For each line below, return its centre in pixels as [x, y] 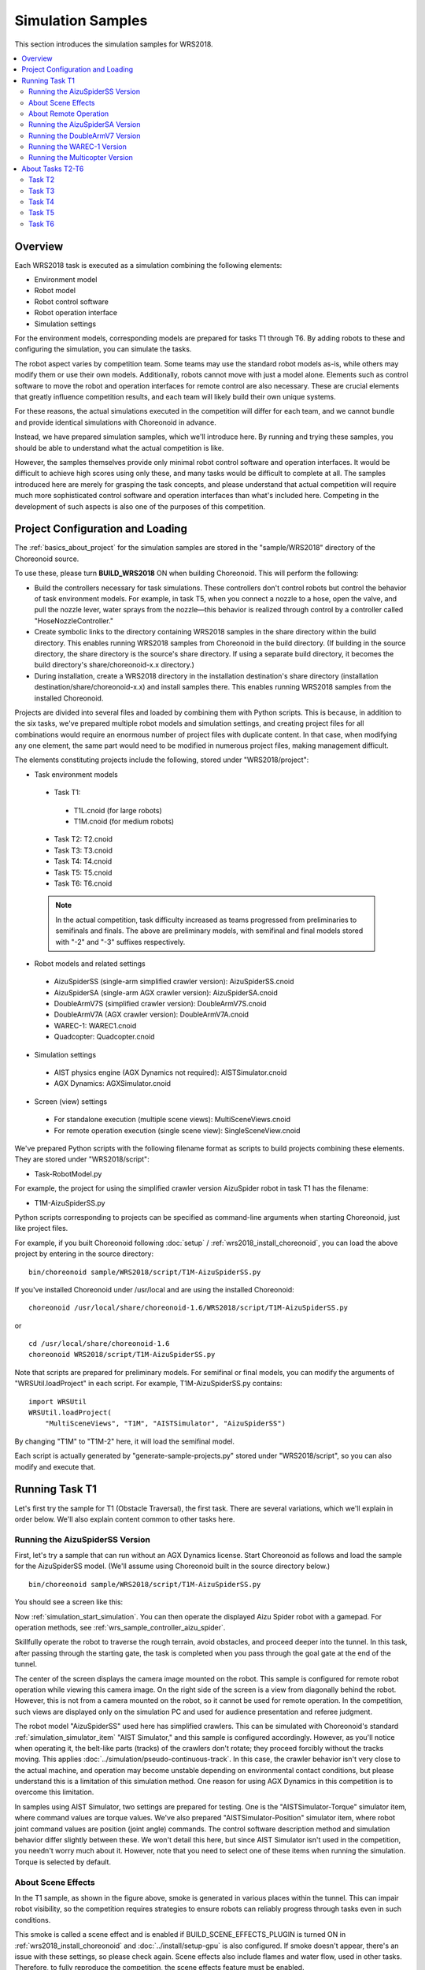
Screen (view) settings [71, 1101]
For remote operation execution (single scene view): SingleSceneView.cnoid [177, 1130]
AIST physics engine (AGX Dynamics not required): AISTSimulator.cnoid [170, 1072]
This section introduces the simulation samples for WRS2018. [114, 44]
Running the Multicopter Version [81, 158]
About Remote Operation [69, 113]
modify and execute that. [55, 1466]
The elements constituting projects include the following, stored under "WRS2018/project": [162, 760]
